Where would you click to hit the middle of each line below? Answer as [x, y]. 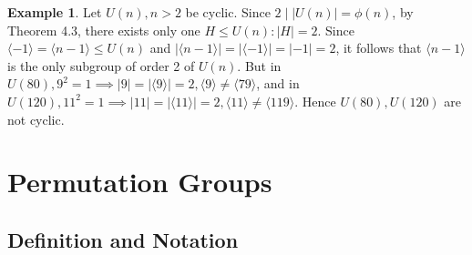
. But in [259, 65]
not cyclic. [36, 119]
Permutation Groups [140, 182]
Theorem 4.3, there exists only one [104, 30]
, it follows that [379, 48]
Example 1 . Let [55, 12]
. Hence [315, 101]
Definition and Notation [123, 239]
